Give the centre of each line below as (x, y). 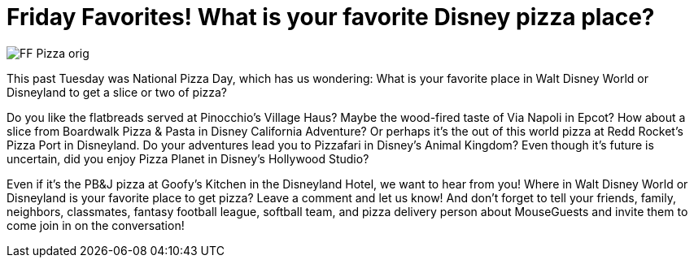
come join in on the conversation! (96, 225)
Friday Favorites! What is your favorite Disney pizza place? (331, 17)
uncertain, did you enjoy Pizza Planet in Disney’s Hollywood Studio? (188, 158)
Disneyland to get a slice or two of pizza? (117, 92)
